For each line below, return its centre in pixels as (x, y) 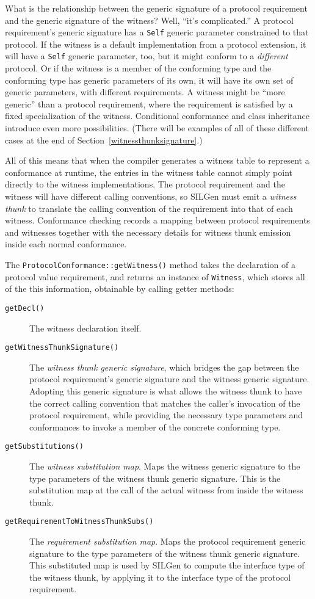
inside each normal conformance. (66, 244)
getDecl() (25, 308)
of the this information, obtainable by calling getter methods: (120, 289)
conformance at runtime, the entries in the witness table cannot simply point (149, 172)
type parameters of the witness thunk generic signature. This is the (155, 478)
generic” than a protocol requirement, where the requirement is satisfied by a (149, 103)
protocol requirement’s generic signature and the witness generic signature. (169, 379)
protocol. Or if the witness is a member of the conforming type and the (138, 68)
